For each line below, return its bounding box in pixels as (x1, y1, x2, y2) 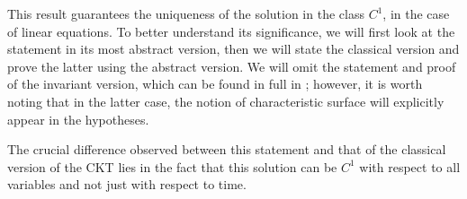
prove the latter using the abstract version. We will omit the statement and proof (7, 56, 456, 75)
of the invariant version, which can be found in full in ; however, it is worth (7, 74, 423, 93)
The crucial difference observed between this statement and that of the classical (7, 140, 446, 159)
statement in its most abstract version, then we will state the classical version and (7, 39, 460, 58)
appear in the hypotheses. (7, 109, 149, 128)
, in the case (382, 4, 450, 22)
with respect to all (359, 157, 461, 176)
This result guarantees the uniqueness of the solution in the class (7, 4, 364, 22)
